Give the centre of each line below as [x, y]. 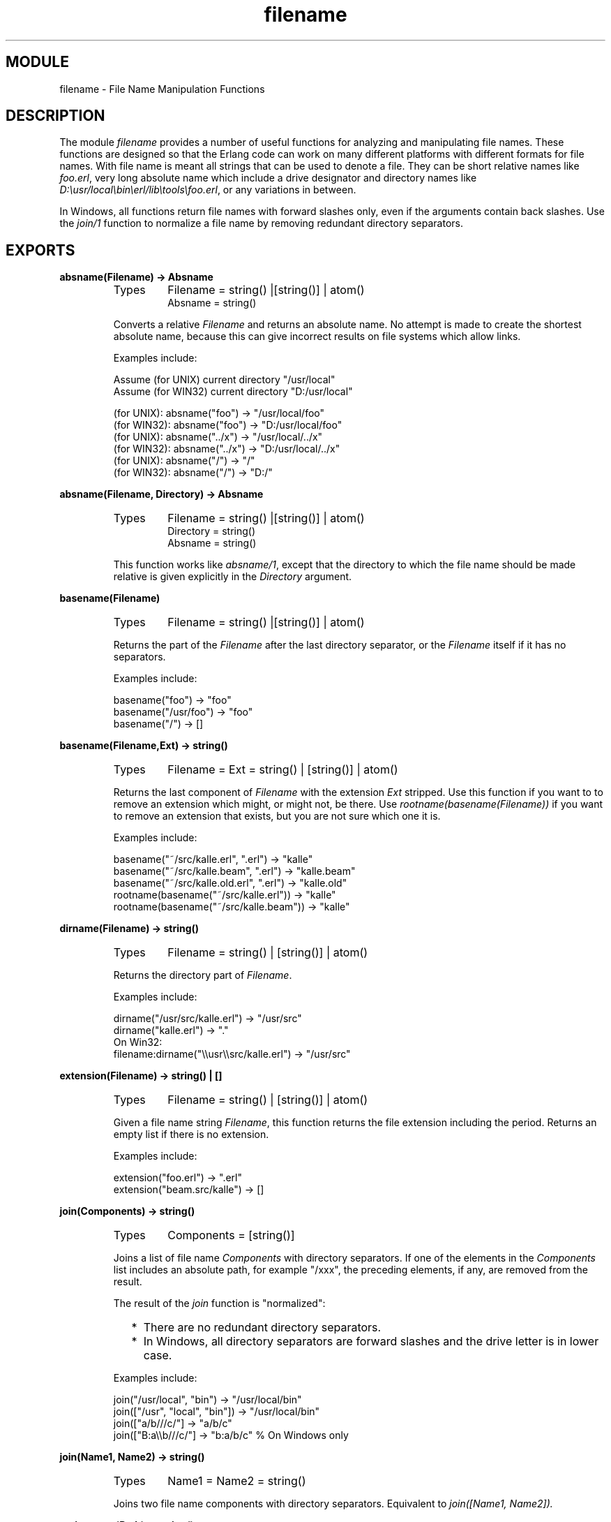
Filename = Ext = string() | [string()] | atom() [283, 770]
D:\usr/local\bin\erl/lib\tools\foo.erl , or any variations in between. [208, 190]
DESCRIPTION [55, 116]
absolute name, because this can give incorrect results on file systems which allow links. [317, 337]
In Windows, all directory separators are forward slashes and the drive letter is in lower [371, 1342]
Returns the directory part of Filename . [203, 975]
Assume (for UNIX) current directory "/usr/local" [224, 380]
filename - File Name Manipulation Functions [162, 89]
